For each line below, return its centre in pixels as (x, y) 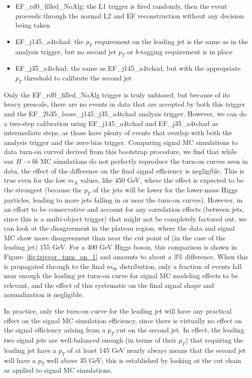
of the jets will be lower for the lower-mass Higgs (165, 189)
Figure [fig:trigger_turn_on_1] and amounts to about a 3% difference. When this (126, 257)
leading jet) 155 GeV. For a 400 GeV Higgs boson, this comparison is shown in (120, 247)
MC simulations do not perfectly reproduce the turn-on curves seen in (144, 161)
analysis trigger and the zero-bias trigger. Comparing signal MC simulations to (121, 142)
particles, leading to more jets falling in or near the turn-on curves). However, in (123, 199)
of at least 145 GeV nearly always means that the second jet (157, 350)
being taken (32, 25)
